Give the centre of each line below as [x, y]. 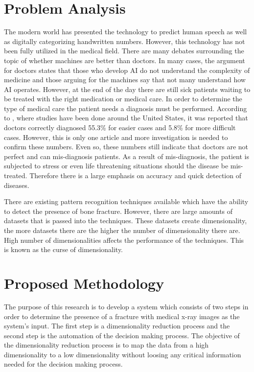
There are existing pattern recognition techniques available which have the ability [126, 201]
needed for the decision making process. [63, 364]
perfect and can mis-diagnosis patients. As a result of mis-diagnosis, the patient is [127, 156]
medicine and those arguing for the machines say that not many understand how [125, 80]
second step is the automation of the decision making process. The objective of [122, 335]
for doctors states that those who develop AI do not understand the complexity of [127, 70]
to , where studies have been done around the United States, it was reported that [126, 118]
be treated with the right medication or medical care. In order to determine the [123, 99]
